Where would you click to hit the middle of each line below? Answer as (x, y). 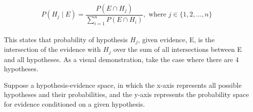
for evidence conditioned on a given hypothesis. (75, 104)
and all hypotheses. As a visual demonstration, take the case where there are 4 (121, 59)
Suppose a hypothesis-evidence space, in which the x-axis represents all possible (123, 85)
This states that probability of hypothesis (66, 39)
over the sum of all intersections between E (177, 49)
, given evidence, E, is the (176, 39)
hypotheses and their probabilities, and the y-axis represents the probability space (126, 94)
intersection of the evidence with (52, 49)
